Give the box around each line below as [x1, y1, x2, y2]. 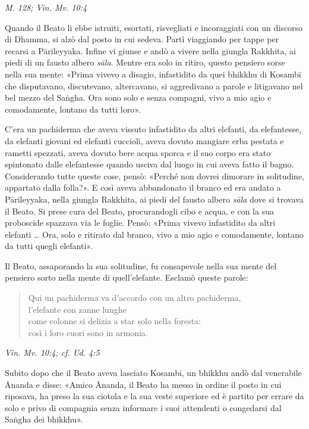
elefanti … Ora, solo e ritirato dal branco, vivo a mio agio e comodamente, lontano [5, 228, 304, 240]
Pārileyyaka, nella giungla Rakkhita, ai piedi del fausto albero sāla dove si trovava [5, 192, 304, 205]
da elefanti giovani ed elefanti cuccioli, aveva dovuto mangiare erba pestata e [5, 134, 284, 147]
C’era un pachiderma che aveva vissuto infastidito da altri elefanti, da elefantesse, [5, 123, 302, 135]
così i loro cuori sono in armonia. [28, 326, 148, 338]
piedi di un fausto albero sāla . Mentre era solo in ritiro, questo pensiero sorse [5, 56, 285, 69]
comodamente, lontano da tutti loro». [5, 102, 141, 115]
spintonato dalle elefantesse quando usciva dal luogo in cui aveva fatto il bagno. [5, 158, 294, 170]
